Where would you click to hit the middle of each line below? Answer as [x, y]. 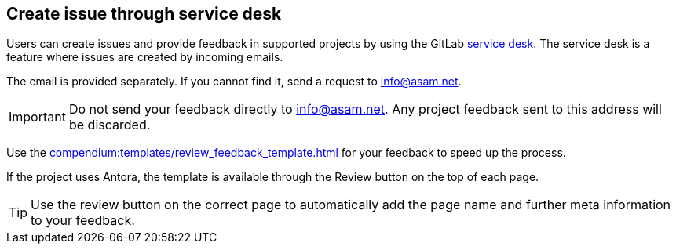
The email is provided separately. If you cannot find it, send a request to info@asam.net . [234, 82]
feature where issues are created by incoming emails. [145, 57]
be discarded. [110, 125]
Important [37, 117]
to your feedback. [83, 221]
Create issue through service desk [144, 14]
